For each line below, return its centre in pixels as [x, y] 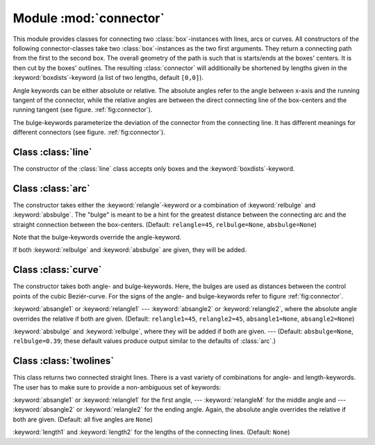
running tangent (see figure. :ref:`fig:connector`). [83, 110]
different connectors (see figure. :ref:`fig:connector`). [89, 133]
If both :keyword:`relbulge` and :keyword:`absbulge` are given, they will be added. [130, 250]
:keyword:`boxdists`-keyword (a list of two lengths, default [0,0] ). [108, 78]
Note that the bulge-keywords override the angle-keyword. [97, 237]
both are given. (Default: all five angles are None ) [83, 419]
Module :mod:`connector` [89, 18]
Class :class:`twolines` [64, 361]
